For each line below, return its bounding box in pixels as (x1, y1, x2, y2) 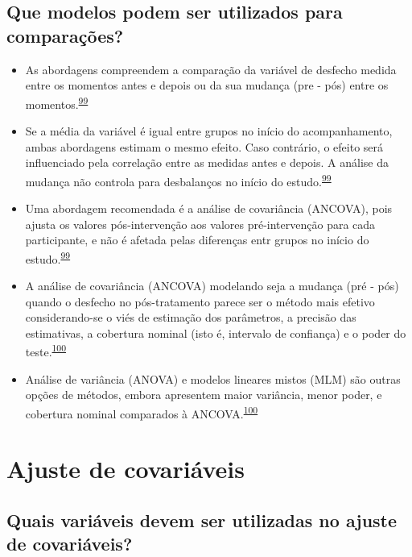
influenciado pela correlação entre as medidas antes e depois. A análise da (25, 154, 389, 171)
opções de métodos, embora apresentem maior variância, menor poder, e (25, 386, 382, 403)
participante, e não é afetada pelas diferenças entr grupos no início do (25, 231, 369, 248)
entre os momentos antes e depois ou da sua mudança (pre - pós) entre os (25, 77, 389, 94)
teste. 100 (25, 341, 67, 360)
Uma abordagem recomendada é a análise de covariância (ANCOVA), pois (25, 200, 393, 217)
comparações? (6, 23, 124, 48)
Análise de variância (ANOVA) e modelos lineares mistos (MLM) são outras (25, 370, 401, 387)
